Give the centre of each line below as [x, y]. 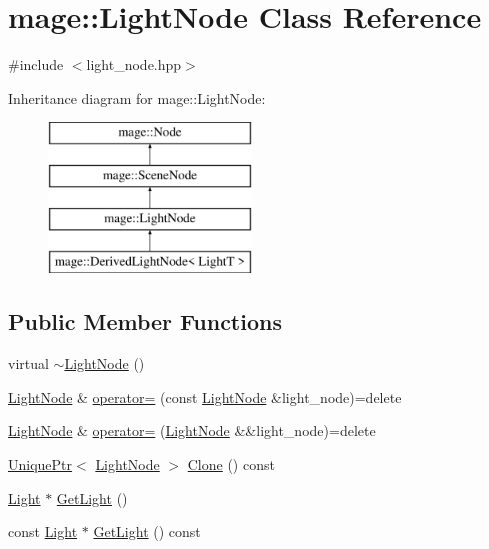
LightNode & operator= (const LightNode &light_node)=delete [205, 396]
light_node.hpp [134, 64]
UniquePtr [40, 464]
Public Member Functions [145, 321]
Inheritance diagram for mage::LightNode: [137, 97]
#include [36, 64]
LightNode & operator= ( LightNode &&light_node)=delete [192, 430]
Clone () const [231, 464]
